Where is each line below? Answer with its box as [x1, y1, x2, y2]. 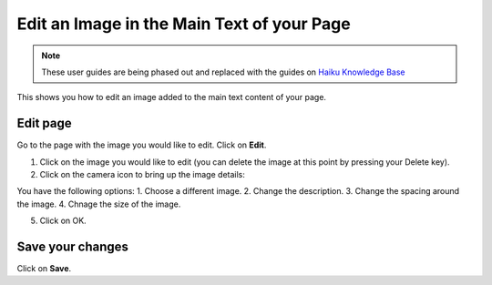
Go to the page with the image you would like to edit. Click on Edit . [16, 139, 267, 150]
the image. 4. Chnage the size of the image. [16, 198, 181, 209]
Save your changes [16, 239, 129, 254]
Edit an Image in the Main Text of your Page [16, 14, 351, 34]
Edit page [16, 116, 72, 131]
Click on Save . [16, 263, 72, 274]
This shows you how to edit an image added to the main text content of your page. [16, 92, 327, 103]
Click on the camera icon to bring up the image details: [39, 169, 246, 180]
